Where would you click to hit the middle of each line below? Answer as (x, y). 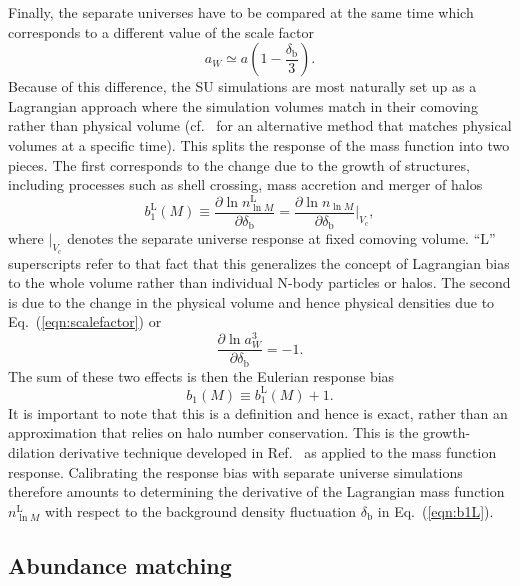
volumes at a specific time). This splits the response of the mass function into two (259, 144)
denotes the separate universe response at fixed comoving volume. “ (274, 238)
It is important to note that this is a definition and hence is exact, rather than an (258, 412)
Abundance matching (120, 564)
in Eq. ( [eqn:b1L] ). (435, 510)
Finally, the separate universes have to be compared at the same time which (241, 12)
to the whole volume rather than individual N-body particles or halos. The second (259, 282)
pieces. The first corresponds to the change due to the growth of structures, (239, 164)
